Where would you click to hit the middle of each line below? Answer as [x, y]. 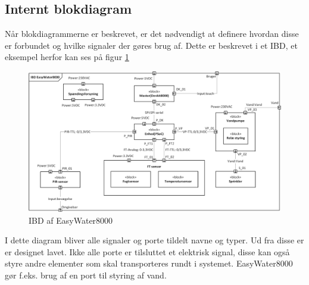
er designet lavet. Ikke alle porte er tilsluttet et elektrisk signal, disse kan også [147, 251]
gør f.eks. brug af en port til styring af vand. [86, 275]
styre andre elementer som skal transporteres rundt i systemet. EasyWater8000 [149, 263]
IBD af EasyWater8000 [71, 220]
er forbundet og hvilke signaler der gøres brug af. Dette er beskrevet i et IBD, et [151, 45]
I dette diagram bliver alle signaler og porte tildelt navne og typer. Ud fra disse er [154, 240]
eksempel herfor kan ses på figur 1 [67, 57]
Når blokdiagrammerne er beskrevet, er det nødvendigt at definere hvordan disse [152, 34]
